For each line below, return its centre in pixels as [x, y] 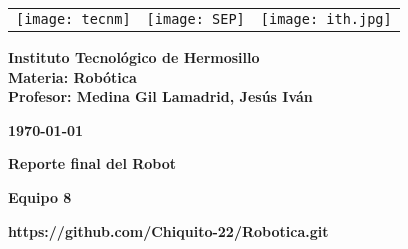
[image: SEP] [195, 19]
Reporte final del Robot [92, 163]
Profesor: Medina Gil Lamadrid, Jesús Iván [160, 96]
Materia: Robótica [72, 76]
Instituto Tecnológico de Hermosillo [134, 57]
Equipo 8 [40, 196]
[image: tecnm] [73, 19]
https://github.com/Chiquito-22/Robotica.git [168, 230]
